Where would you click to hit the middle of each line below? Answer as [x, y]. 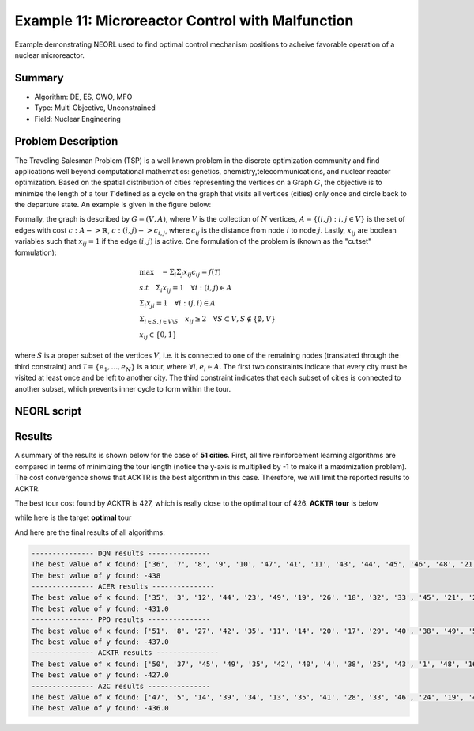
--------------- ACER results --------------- [123, 586]
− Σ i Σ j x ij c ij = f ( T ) [192, 273]
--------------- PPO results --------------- [121, 620]
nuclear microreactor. [49, 55]
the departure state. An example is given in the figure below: [113, 205]
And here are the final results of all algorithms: [90, 532]
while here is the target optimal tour [73, 517]
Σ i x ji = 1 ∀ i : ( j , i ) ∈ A [178, 305]
